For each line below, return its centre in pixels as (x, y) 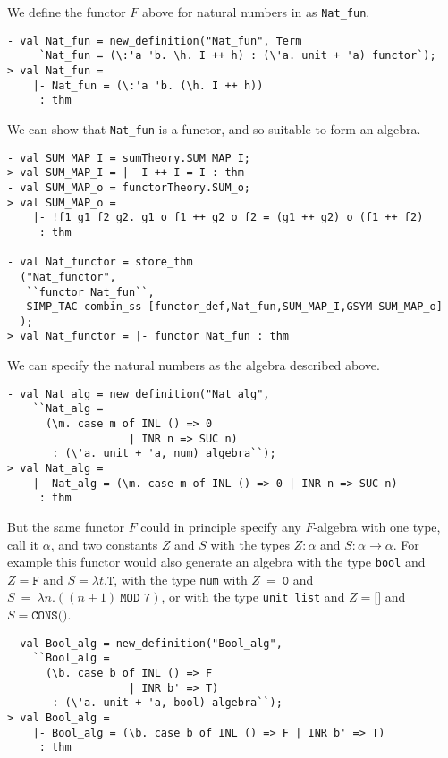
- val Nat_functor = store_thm (100, 262)
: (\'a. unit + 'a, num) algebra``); (164, 454)
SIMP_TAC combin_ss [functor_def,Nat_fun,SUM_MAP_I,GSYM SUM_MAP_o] (234, 307)
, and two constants (104, 544)
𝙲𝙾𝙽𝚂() (50, 616)
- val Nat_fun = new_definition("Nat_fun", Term (155, 41)
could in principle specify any (221, 526)
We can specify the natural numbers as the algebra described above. (194, 365)
